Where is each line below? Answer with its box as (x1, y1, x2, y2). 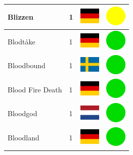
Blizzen (8, 11, 34, 22)
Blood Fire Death (8, 84, 62, 94)
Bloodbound (8, 60, 46, 71)
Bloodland (8, 132, 39, 143)
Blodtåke (8, 36, 35, 46)
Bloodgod (8, 108, 37, 119)
